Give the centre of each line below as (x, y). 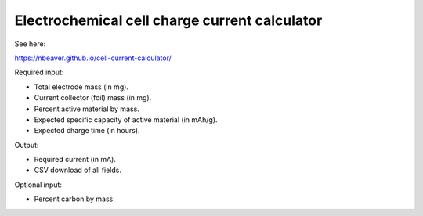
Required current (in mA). (75, 160)
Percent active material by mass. (87, 109)
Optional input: (38, 185)
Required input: (39, 72)
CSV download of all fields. (78, 170)
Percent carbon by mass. (74, 199)
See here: (30, 44)
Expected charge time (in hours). (87, 131)
